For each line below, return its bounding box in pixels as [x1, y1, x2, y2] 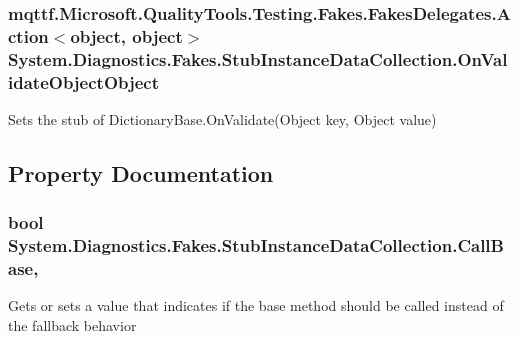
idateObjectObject [8, 69, 160, 94]
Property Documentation [8, 157, 274, 188]
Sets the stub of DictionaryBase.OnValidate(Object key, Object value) [8, 108, 437, 129]
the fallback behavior [8, 315, 137, 336]
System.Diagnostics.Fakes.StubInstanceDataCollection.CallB [8, 233, 504, 258]
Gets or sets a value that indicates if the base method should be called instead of [8, 295, 504, 316]
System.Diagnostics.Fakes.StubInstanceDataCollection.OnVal [8, 46, 508, 71]
